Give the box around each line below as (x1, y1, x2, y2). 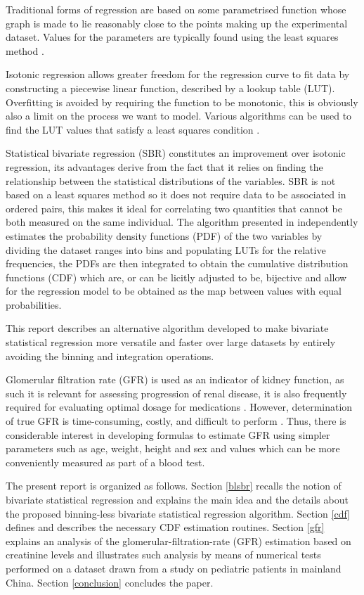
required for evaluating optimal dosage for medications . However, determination (6, 399, 353, 414)
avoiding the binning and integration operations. (6, 348, 214, 363)
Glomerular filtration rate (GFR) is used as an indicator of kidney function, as (6, 372, 344, 387)
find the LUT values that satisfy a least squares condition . (6, 122, 260, 136)
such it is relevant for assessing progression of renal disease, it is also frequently (6, 385, 347, 400)
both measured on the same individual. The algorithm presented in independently (6, 215, 358, 229)
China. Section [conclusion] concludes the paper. (6, 575, 214, 589)
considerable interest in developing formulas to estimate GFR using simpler (6, 427, 330, 442)
